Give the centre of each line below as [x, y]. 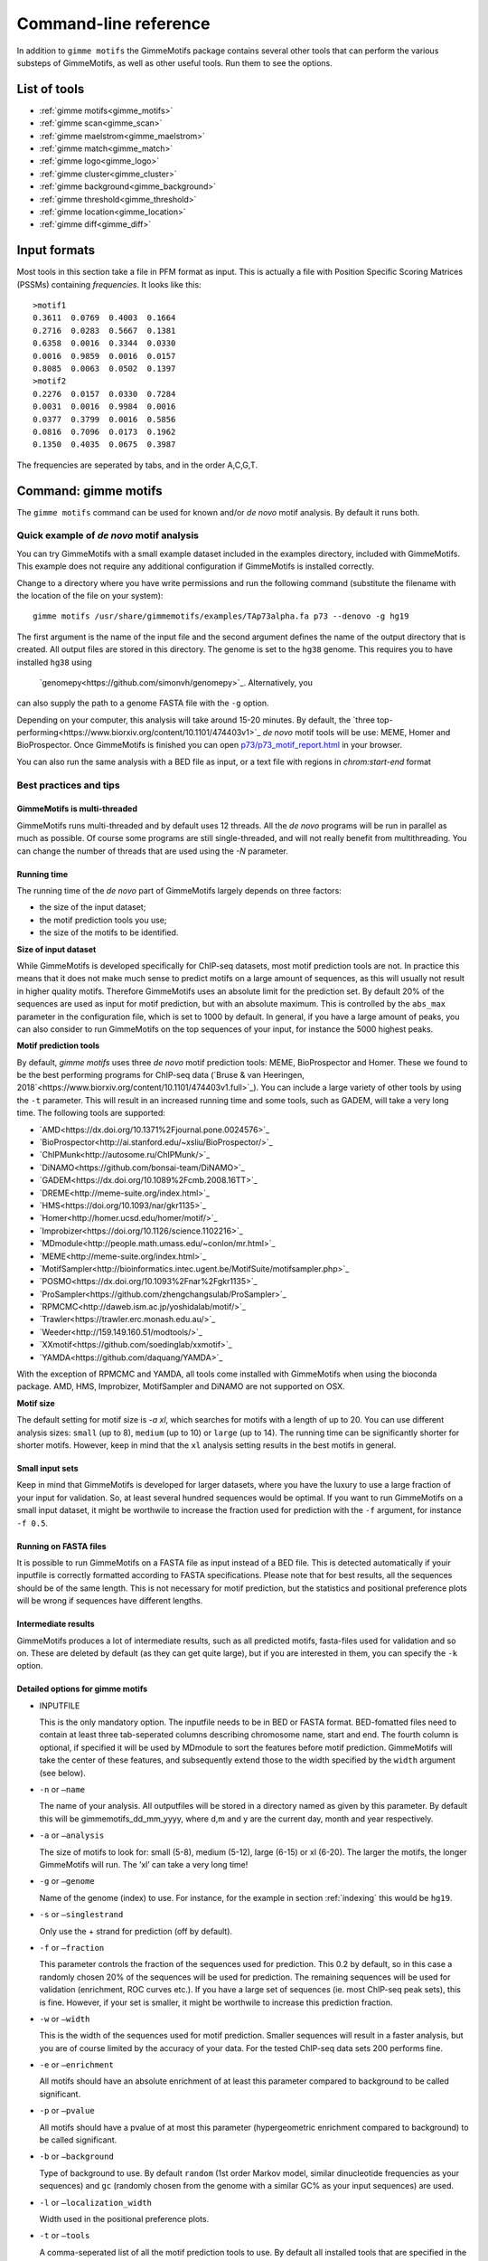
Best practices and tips [69, 785]
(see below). [62, 1773]
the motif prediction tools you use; [103, 920]
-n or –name [62, 1790]
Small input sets [47, 1468]
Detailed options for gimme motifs [82, 1689]
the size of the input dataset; [93, 907]
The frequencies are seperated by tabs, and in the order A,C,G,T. [137, 465]
